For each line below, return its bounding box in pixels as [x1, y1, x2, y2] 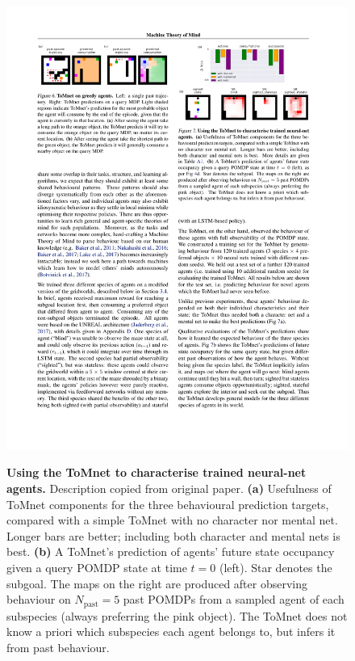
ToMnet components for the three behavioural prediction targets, [6, 495, 329, 512]
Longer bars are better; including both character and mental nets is [6, 527, 340, 544]
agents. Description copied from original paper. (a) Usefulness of [6, 480, 332, 497]
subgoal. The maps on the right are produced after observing [6, 575, 308, 592]
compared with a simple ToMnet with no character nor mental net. [6, 512, 338, 528]
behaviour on [6, 591, 71, 608]
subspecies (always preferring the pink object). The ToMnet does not [6, 607, 348, 624]
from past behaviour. [6, 638, 110, 655]
